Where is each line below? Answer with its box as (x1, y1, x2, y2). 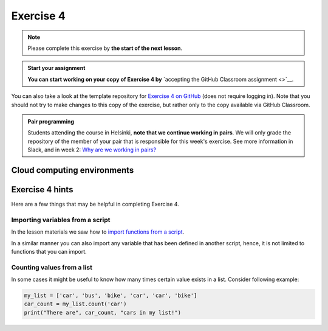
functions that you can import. (11, 248, 87, 255)
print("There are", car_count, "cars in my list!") (24, 309, 182, 316)
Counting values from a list (11, 263, 92, 271)
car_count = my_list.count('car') (24, 301, 127, 307)
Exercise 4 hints (11, 184, 73, 195)
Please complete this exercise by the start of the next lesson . (27, 44, 183, 52)
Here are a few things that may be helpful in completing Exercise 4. (11, 200, 179, 207)
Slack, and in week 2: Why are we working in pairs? (27, 146, 157, 153)
